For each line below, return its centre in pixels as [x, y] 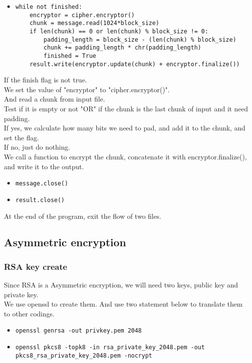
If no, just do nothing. [37, 147]
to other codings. [29, 313]
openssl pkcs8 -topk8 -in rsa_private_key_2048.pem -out [110, 348]
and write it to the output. [44, 166]
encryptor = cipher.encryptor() [82, 15]
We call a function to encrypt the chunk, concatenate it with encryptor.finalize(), [126, 156]
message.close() [42, 184]
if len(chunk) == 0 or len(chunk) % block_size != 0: [119, 31]
